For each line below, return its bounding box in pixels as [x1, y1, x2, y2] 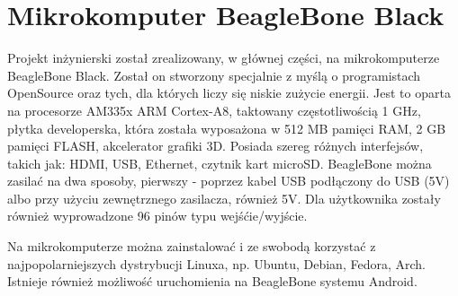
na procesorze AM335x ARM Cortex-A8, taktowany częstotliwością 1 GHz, [7, 100, 421, 119]
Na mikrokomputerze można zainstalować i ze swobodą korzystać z [7, 237, 376, 256]
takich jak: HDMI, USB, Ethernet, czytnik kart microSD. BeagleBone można [7, 153, 432, 172]
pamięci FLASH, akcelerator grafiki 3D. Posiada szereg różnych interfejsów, [7, 136, 424, 155]
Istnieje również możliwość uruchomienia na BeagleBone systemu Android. [7, 272, 418, 291]
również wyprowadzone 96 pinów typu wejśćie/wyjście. [7, 206, 308, 225]
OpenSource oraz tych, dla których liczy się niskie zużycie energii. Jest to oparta [7, 83, 451, 102]
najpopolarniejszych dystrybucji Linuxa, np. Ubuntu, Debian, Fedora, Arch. [7, 254, 426, 273]
